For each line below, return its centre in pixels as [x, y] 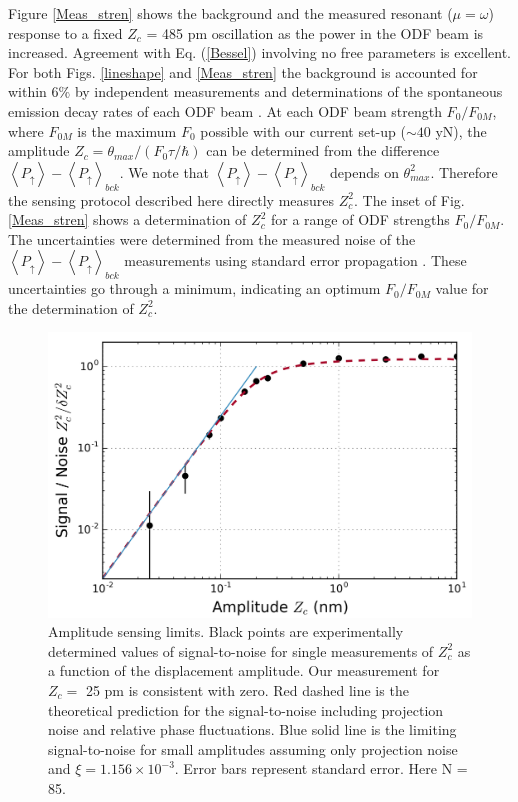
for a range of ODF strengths [360, 219]
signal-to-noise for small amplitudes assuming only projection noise [253, 748]
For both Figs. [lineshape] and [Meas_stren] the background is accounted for [243, 71]
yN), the [461, 130]
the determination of [71, 307]
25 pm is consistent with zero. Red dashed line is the [247, 689]
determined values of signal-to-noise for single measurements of [241, 650]
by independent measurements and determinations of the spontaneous [288, 91]
